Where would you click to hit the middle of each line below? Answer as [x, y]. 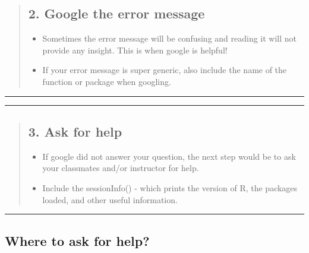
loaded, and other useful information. [110, 199]
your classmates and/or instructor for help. [121, 168]
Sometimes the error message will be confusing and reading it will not [170, 38]
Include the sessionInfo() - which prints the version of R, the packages [170, 187]
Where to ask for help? [77, 240]
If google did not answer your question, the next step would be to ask [169, 156]
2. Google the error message [116, 13]
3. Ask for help [75, 131]
